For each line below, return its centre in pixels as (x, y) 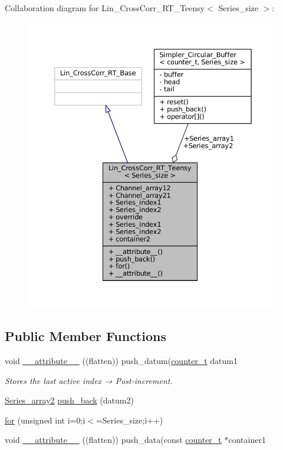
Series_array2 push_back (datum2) (69, 400)
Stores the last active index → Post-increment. (89, 380)
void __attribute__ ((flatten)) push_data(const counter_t (113, 440)
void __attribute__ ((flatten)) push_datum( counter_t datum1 (121, 360)
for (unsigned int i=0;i (45, 420)
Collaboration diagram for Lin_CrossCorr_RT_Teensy (105, 8)
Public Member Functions (85, 336)
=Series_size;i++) (129, 420)
